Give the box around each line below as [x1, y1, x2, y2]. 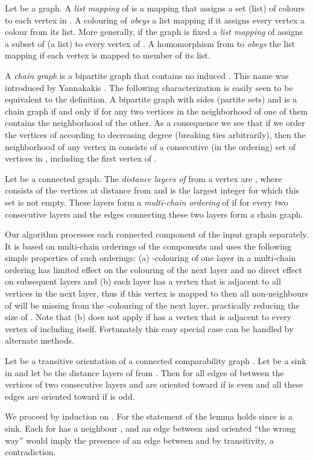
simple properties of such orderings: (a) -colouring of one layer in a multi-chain [5, 251, 296, 264]
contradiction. [5, 446, 56, 458]
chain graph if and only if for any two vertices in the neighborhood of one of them [5, 104, 308, 117]
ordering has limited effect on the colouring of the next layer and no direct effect [5, 263, 302, 276]
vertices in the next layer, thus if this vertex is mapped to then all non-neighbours [5, 287, 308, 300]
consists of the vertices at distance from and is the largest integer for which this [5, 184, 300, 197]
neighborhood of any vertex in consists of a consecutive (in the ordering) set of [5, 140, 296, 153]
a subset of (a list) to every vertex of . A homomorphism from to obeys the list [5, 37, 296, 49]
